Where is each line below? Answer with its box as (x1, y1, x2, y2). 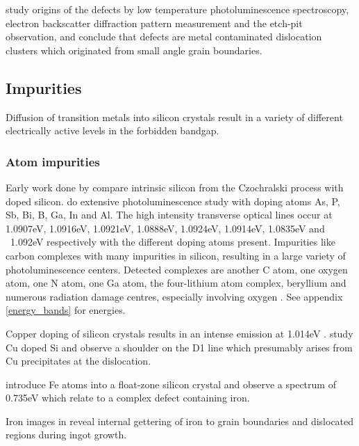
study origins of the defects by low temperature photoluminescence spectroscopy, (6, 2, 349, 16)
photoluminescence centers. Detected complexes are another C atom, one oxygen (6, 262, 348, 276)
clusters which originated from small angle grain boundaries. (6, 42, 262, 57)
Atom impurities (6, 152, 100, 170)
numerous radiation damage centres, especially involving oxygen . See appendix (6, 289, 343, 303)
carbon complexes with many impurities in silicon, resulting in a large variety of (6, 248, 346, 262)
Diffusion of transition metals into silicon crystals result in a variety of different (6, 109, 343, 124)
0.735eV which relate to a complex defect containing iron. (6, 390, 250, 405)
